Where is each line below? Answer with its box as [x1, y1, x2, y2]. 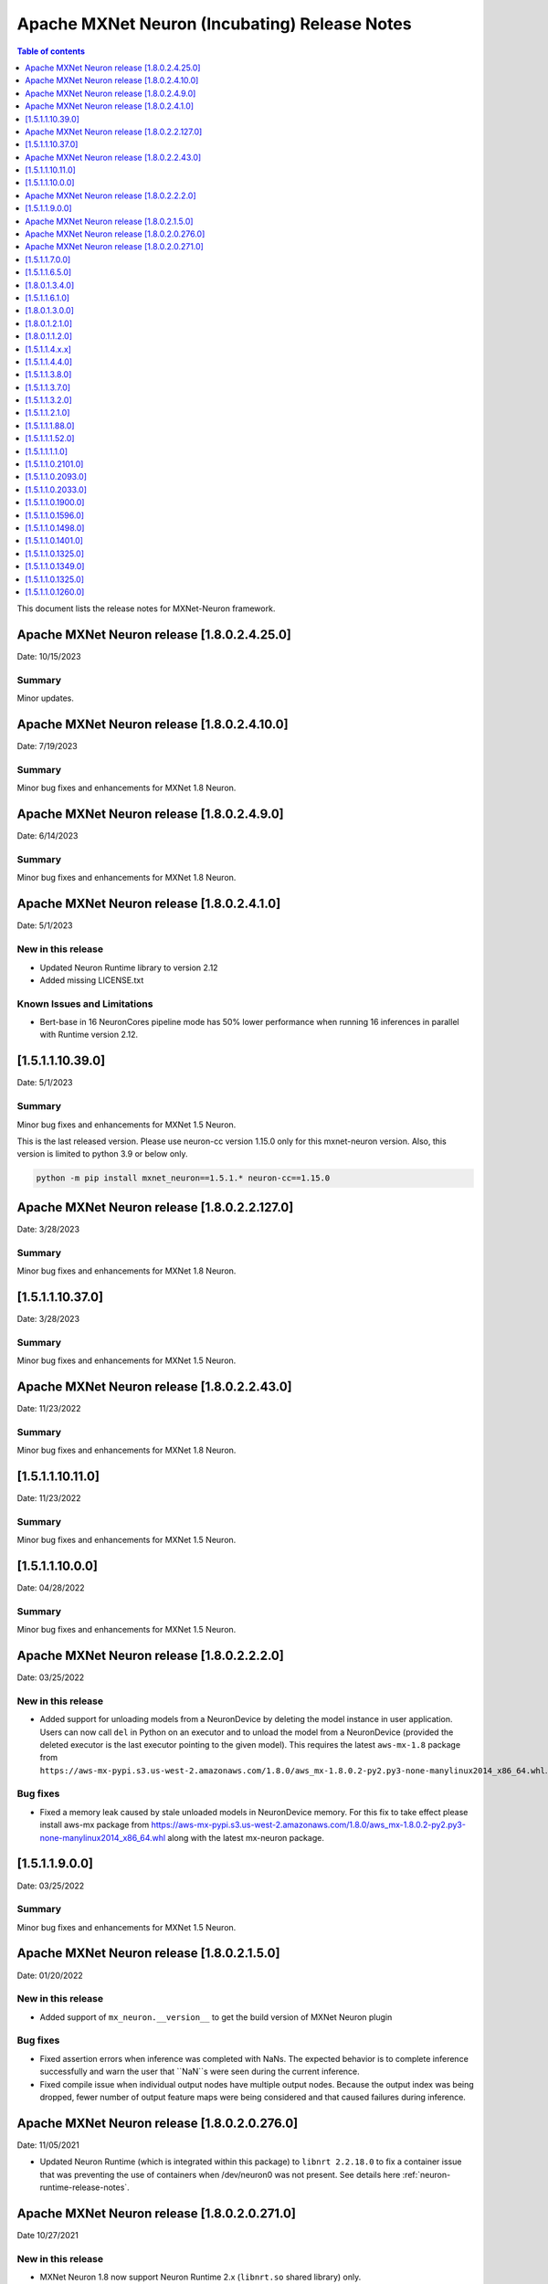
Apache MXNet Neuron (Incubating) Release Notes [16, 14, 412, 34]
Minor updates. [16, 693, 75, 703]
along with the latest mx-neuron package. [167, 1832, 324, 1843]
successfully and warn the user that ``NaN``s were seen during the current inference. [39, 2066, 360, 2078]
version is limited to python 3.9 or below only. [16, 1148, 188, 1159]
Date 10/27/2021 [16, 2230, 79, 2241]
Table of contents [16, 46, 86, 57]
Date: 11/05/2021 [16, 2139, 79, 2151]
